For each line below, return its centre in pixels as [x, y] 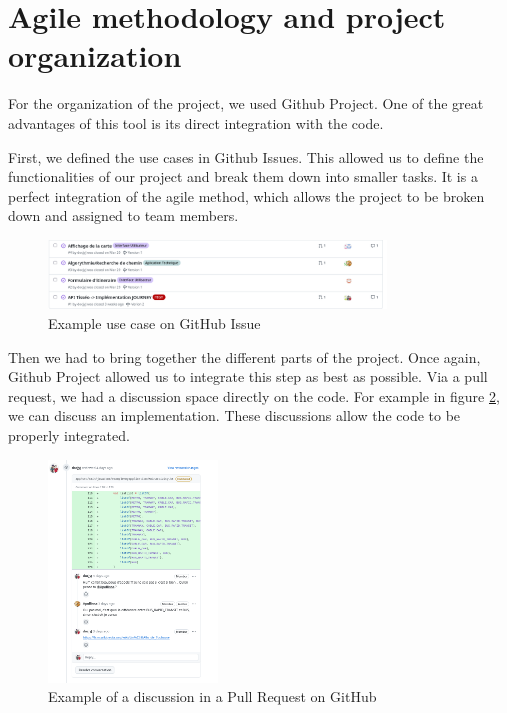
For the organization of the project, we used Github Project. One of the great [246, 103]
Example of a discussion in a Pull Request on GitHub [212, 696]
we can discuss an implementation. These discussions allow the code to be [234, 415]
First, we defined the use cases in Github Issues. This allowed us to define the [246, 156]
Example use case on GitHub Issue [154, 323]
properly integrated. [69, 434]
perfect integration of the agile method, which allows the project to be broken [246, 195]
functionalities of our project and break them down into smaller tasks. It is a [243, 176]
